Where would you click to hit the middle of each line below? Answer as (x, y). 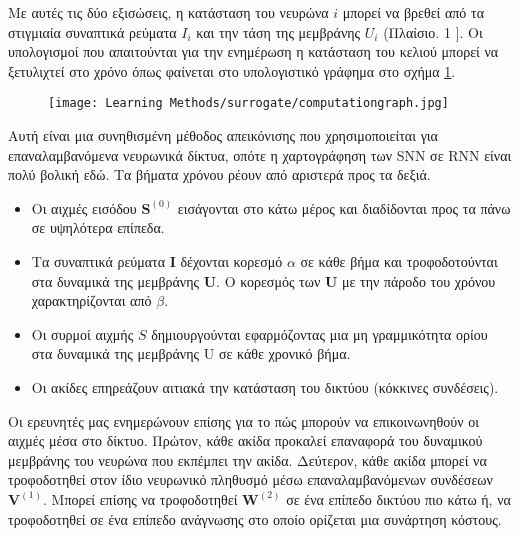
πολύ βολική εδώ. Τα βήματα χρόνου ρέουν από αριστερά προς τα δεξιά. (219, 174)
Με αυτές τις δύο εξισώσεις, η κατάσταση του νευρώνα (168, 12)
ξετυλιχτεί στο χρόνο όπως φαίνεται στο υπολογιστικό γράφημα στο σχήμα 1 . (232, 70)
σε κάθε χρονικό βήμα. (284, 353)
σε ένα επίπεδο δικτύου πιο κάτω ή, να (398, 498)
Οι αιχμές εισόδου (84, 207)
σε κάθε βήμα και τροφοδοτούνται (399, 261)
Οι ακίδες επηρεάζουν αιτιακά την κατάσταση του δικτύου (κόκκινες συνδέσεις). (265, 386)
